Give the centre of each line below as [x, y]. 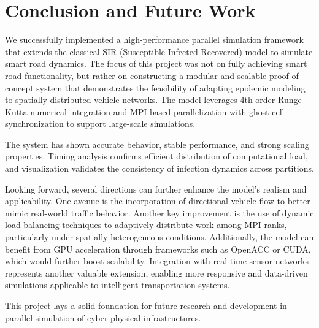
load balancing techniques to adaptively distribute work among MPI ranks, [146, 225]
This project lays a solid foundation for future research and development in [146, 305]
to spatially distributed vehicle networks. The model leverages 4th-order [140, 100]
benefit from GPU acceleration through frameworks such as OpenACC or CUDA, [158, 249]
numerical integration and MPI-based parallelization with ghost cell [157, 111]
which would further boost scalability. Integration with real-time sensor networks [157, 261]
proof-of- [285, 75]
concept [19, 87]
